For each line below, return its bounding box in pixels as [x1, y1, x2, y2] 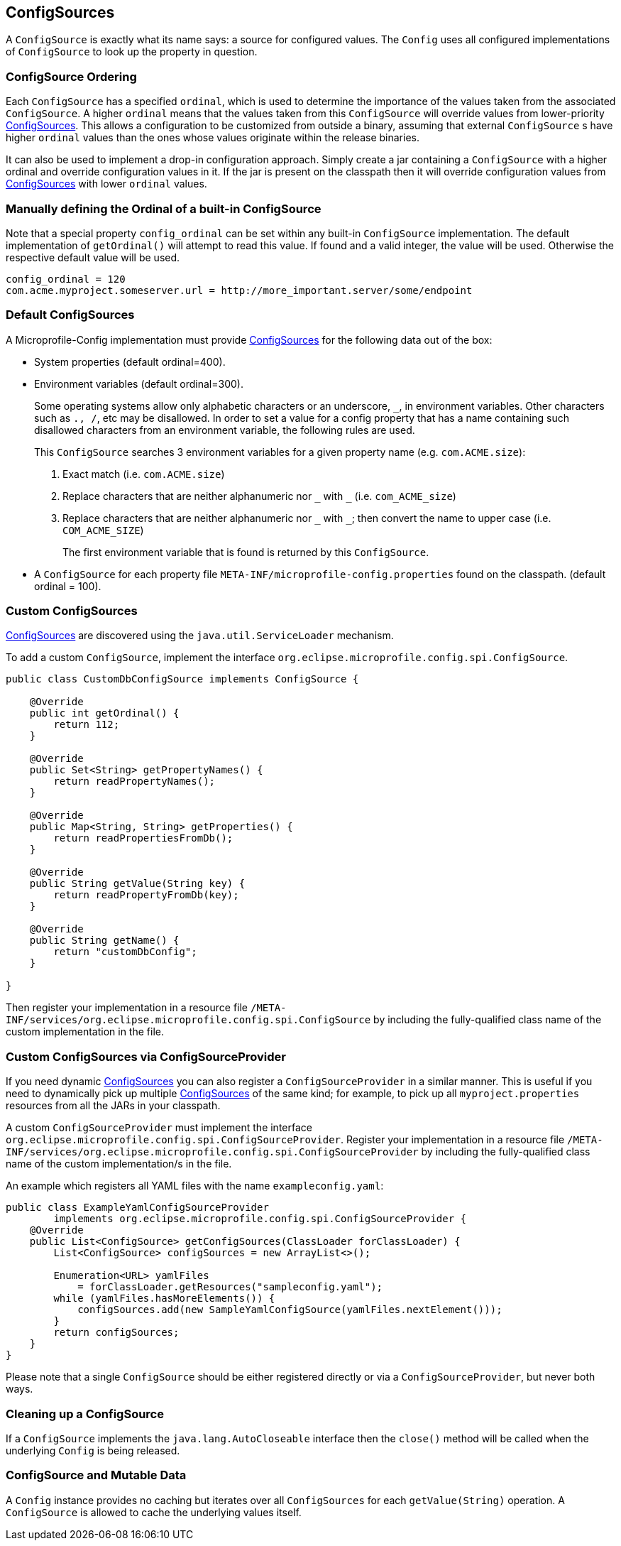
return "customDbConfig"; [53, 946, 197, 958]
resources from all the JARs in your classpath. [6, 1099, 221, 1112]
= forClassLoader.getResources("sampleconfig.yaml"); [77, 1281, 383, 1293]
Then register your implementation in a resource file [6, 1001, 248, 1014]
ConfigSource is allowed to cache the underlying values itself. [6, 1506, 302, 1518]
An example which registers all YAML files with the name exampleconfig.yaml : [6, 1180, 384, 1192]
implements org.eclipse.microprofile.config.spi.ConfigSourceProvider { [53, 1213, 467, 1225]
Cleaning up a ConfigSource [6, 1406, 164, 1421]
